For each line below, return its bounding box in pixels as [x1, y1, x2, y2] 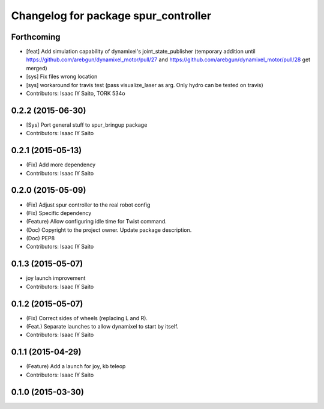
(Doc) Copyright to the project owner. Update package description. [26, 226, 192, 234]
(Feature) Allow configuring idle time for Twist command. [26, 218, 167, 225]
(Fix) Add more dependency [26, 161, 96, 168]
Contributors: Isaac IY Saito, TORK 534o [26, 90, 125, 97]
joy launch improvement [26, 274, 86, 282]
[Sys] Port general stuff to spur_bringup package [26, 121, 148, 129]
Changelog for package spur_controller [11, 9, 212, 22]
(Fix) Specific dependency [26, 209, 92, 216]
